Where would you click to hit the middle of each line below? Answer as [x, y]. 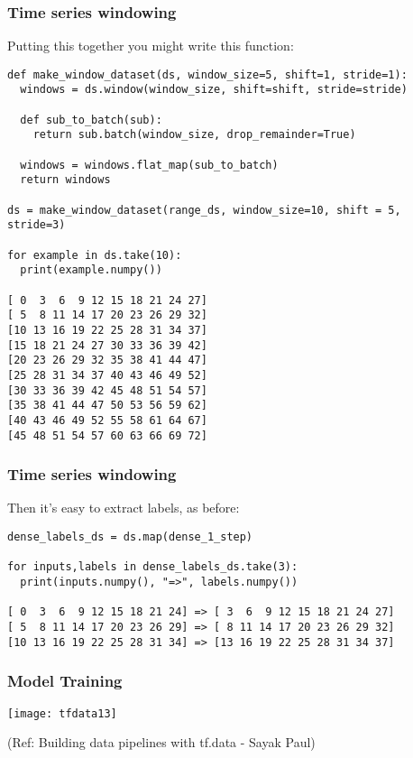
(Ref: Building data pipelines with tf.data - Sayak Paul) [161, 742]
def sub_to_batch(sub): [91, 120]
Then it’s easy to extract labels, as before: [124, 508]
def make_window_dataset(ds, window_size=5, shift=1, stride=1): [207, 74]
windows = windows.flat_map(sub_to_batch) [149, 165]
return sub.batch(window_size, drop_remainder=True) [194, 135]
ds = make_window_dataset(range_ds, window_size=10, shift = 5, [204, 210]
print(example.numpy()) [91, 270]
